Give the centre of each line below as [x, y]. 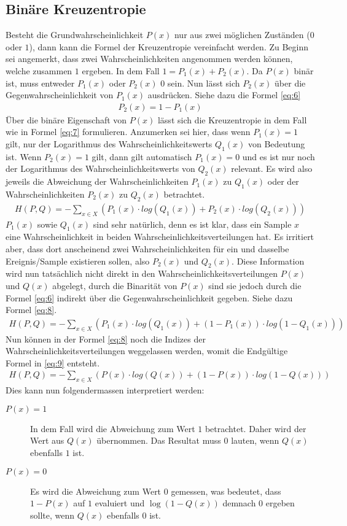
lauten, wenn [255, 440]
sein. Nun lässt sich [204, 83]
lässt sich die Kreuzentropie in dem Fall [232, 119]
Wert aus [47, 440]
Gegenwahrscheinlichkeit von [60, 95]
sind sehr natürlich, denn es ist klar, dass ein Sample [192, 224]
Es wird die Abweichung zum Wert [96, 491]
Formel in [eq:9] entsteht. [53, 362]
